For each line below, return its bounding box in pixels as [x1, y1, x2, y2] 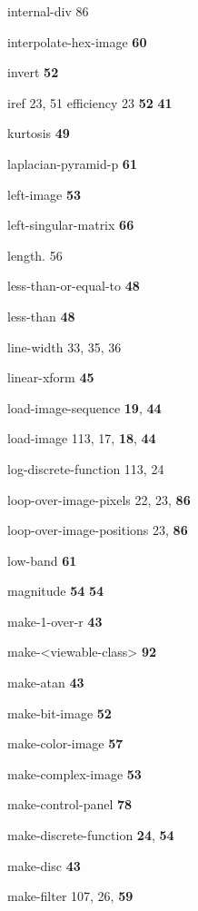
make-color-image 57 [7, 734, 124, 753]
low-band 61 [7, 550, 77, 569]
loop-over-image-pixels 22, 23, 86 [7, 490, 191, 509]
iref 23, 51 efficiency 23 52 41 [7, 93, 173, 112]
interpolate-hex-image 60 [7, 32, 147, 51]
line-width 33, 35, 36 [7, 337, 122, 356]
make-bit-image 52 [7, 703, 112, 722]
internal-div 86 [7, 2, 89, 20]
